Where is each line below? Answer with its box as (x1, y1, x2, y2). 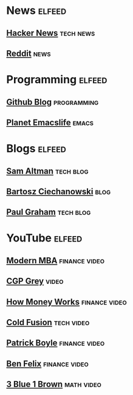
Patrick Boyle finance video (6, 338, 105, 348)
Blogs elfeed (6, 142, 67, 155)
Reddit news (6, 48, 51, 58)
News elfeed (6, 4, 67, 18)
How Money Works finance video (6, 297, 128, 307)
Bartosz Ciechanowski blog (6, 186, 111, 197)
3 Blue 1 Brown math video (6, 379, 102, 390)
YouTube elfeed (6, 231, 83, 245)
